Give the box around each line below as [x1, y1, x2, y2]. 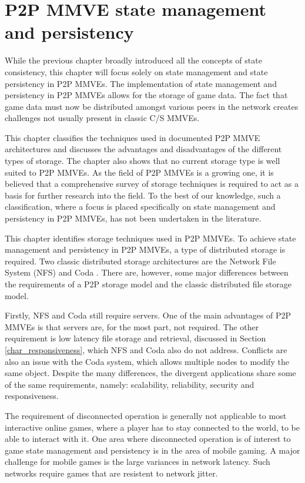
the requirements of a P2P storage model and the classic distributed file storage [5, 278, 291, 290]
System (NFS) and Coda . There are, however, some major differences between [5, 266, 289, 279]
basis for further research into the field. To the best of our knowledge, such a [5, 189, 281, 201]
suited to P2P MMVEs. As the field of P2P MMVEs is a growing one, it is [5, 166, 274, 178]
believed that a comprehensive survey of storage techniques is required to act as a [5, 177, 299, 190]
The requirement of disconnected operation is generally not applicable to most [5, 409, 287, 421]
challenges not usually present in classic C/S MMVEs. [5, 112, 200, 124]
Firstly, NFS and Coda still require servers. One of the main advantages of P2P [5, 309, 291, 321]
